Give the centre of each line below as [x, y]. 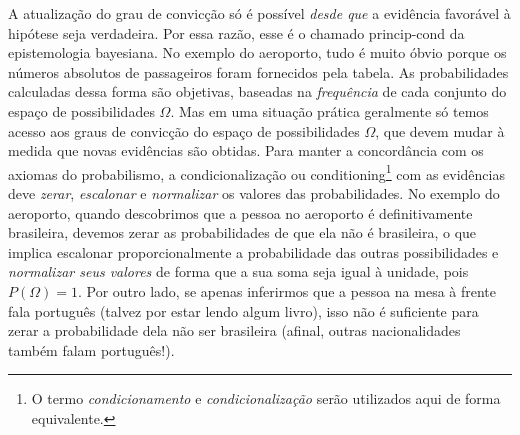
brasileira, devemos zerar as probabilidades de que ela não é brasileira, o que [242, 232]
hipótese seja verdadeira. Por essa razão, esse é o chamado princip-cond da [236, 32]
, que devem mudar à [440, 130]
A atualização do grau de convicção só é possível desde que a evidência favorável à [259, 13]
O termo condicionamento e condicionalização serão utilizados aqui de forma [266, 398]
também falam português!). [91, 349]
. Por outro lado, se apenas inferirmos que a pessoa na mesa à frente [287, 290]
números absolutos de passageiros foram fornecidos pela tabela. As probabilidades [258, 71]
